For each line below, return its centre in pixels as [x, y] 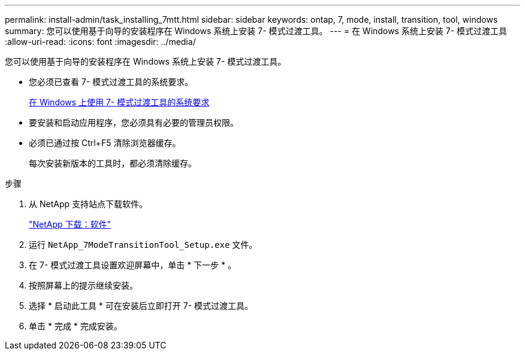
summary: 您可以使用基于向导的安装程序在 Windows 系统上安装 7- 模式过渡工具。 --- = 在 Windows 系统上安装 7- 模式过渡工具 [256, 31]
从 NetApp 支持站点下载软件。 [88, 204]
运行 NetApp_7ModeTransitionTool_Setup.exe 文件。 [143, 245]
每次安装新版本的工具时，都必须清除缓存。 [113, 163]
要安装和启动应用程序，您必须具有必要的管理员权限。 [134, 122]
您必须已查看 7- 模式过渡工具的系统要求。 [111, 82]
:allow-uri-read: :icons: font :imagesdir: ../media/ [100, 42]
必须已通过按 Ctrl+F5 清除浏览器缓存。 [105, 143]
